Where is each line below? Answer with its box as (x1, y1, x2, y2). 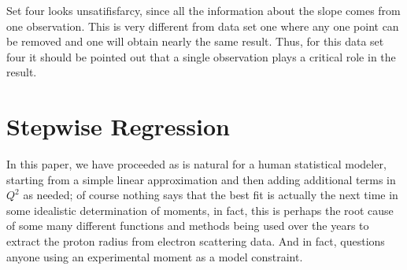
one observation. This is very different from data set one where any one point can (6, 17, 399, 34)
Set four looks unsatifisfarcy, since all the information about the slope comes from (6, 2, 401, 18)
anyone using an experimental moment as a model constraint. (6, 248, 303, 264)
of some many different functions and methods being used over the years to (6, 217, 369, 234)
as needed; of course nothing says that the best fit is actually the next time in (23, 187, 398, 203)
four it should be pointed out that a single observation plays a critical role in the (6, 48, 396, 65)
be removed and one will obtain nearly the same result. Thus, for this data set (6, 33, 384, 50)
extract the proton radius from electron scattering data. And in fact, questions (6, 233, 385, 250)
